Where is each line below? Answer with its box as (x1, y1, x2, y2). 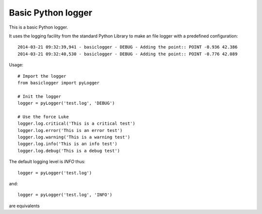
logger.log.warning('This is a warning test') (17, 134, 131, 140)
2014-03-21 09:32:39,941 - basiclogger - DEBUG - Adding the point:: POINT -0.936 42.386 (17, 44, 238, 50)
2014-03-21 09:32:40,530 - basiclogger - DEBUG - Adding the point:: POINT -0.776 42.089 (17, 51, 238, 57)
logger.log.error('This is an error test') (17, 128, 123, 133)
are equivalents (9, 203, 40, 209)
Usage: (9, 62, 24, 68)
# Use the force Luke (17, 114, 69, 119)
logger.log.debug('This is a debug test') (17, 148, 120, 153)
